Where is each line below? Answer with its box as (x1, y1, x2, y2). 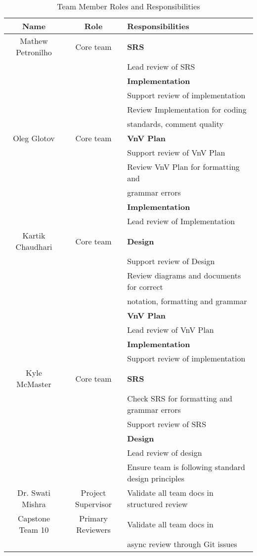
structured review (127, 498, 188, 510)
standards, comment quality (127, 118, 224, 129)
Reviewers (76, 524, 111, 535)
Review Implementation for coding (127, 104, 247, 115)
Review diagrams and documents (127, 270, 241, 281)
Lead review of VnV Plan (127, 324, 214, 335)
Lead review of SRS (127, 61, 195, 72)
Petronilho (16, 46, 52, 58)
